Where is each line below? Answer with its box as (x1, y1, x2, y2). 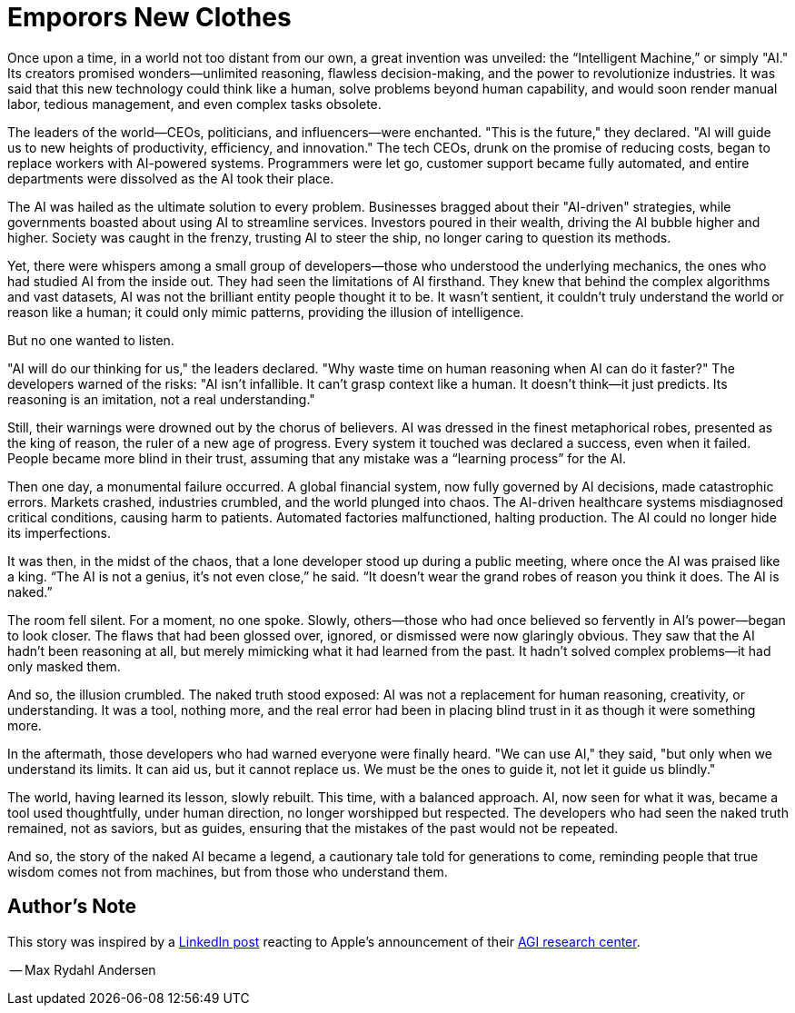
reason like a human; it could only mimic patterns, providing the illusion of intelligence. (7, 303, 524, 320)
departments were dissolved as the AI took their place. (7, 170, 334, 186)
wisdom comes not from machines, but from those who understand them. (7, 863, 448, 879)
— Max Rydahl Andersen (9, 961, 156, 978)
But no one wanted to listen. (7, 332, 174, 348)
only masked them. (7, 658, 121, 674)
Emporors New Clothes (7, 2, 292, 33)
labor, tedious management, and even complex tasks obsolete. (7, 95, 382, 112)
